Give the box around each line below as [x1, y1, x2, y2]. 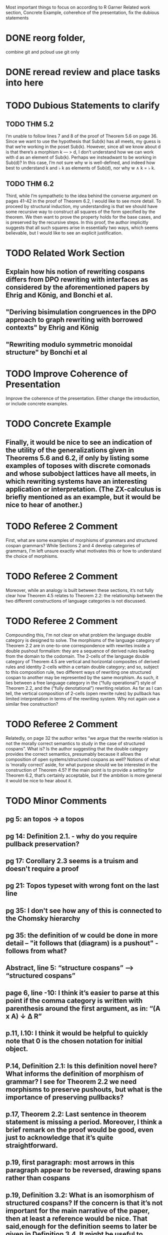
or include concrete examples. [5, 401, 68, 407]
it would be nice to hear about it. [5, 777, 72, 783]
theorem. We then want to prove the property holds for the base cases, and [5, 214, 161, 220]
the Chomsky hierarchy [5, 914, 80, 922]
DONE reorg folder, [5, 33, 86, 44]
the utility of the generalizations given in [5, 446, 134, 454]
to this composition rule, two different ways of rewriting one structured [5, 669, 151, 675]
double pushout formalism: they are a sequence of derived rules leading [5, 648, 154, 654]
